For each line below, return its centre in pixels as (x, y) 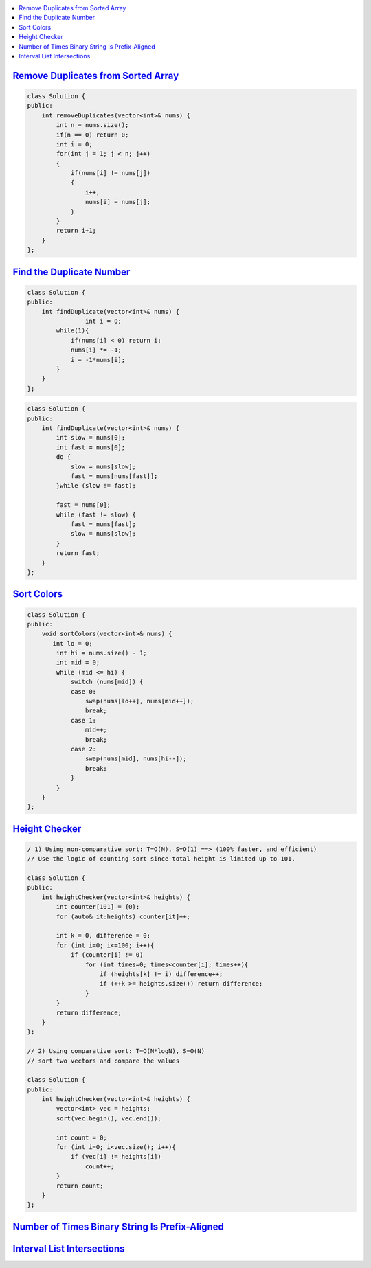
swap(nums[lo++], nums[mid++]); (139, 701)
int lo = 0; (72, 643)
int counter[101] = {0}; (98, 907)
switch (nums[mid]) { (107, 682)
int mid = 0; (78, 663)
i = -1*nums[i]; (98, 360)
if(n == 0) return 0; (92, 135)
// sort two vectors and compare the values (103, 1061)
